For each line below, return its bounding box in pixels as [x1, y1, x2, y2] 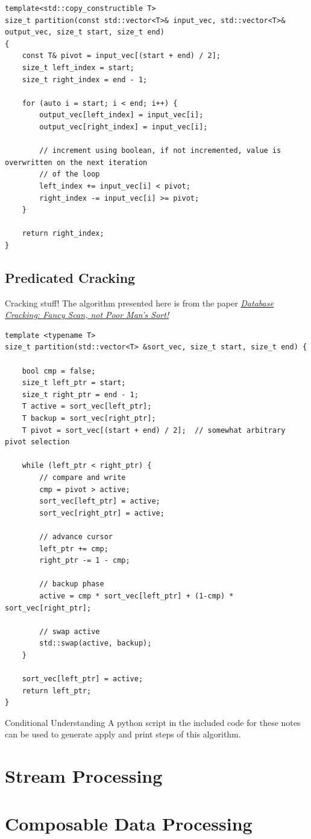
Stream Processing [5, 763, 163, 788]
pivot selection [5, 438, 70, 447]
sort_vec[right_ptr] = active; [39, 508, 165, 517]
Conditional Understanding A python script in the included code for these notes [5, 716, 301, 728]
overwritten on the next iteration [5, 158, 148, 167]
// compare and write [39, 473, 126, 482]
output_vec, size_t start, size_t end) [5, 28, 165, 37]
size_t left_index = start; [22, 63, 134, 72]
